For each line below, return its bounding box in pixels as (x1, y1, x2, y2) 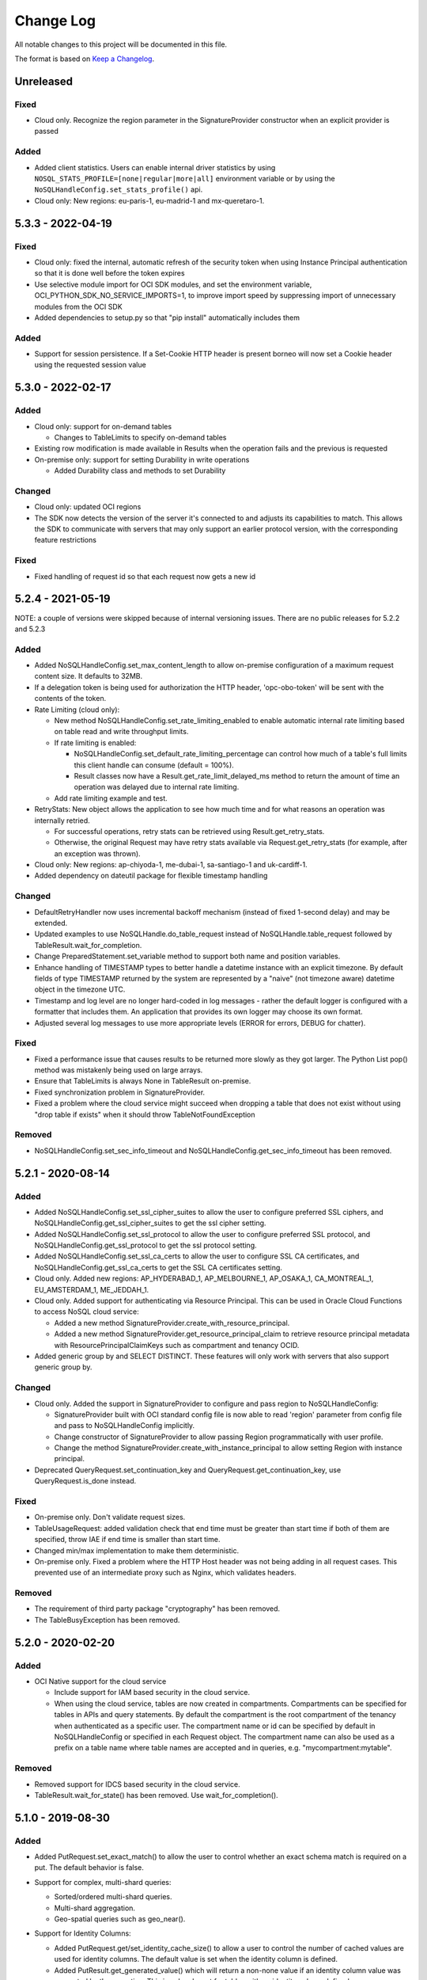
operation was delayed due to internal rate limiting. (74, 782, 240, 792)
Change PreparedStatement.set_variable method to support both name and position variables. (34, 951, 341, 961)
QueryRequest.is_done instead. (34, 1476, 137, 1486)
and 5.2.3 (14, 624, 46, 634)
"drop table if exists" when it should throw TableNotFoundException (34, 1110, 256, 1119)
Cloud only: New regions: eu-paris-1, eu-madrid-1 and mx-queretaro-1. (34, 196, 265, 205)
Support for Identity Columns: (34, 1929, 131, 1938)
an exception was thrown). (54, 848, 142, 859)
